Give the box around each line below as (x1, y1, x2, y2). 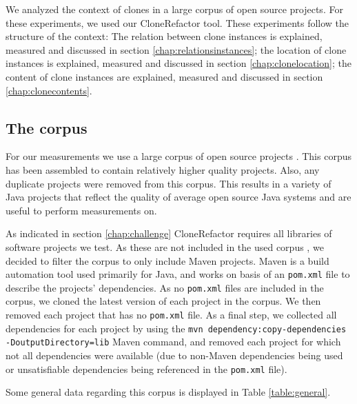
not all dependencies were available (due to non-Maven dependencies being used (6, 347, 343, 362)
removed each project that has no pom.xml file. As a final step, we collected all (6, 307, 337, 322)
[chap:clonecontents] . (6, 83, 92, 97)
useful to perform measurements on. (6, 203, 157, 217)
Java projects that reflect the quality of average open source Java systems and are (6, 190, 351, 204)
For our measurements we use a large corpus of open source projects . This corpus (6, 149, 351, 163)
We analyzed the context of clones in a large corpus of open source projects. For (6, 2, 343, 16)
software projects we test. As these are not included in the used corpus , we (6, 239, 324, 254)
